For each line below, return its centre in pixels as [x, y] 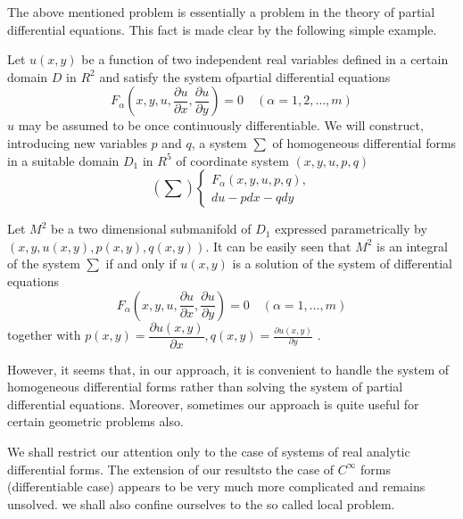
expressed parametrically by [351, 229]
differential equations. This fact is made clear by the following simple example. [222, 29]
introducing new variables [77, 142]
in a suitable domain [63, 160]
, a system [219, 142]
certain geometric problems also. [95, 421]
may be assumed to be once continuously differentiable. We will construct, [221, 125]
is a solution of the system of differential [343, 264]
